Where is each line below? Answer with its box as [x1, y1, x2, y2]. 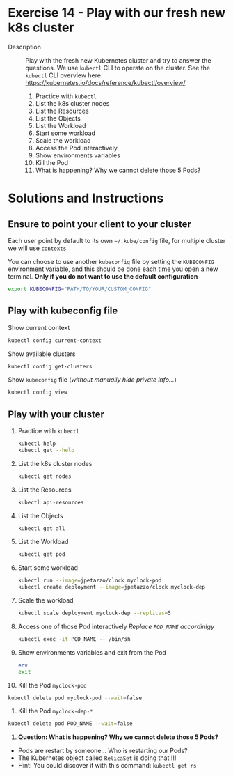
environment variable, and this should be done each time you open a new [8, 265, 218, 273]
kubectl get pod [17, 551, 65, 558]
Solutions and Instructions [8, 190, 164, 206]
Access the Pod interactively [35, 143, 118, 152]
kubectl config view [8, 389, 68, 396]
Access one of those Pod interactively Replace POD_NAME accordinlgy [17, 622, 215, 630]
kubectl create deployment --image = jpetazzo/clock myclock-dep [17, 584, 206, 591]
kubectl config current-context [8, 336, 102, 344]
